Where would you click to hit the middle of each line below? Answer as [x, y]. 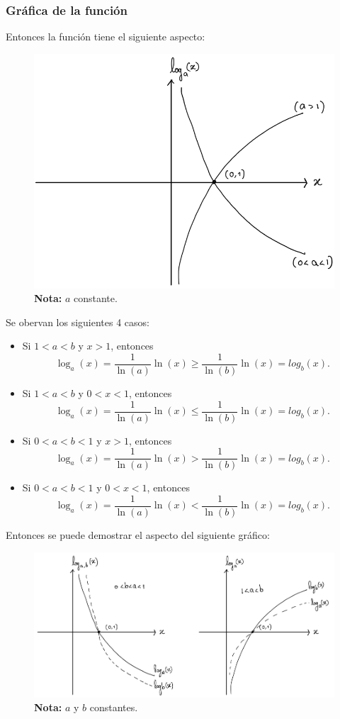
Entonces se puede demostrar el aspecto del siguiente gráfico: [138, 534]
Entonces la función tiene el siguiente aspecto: [106, 37]
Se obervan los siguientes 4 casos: [78, 322]
